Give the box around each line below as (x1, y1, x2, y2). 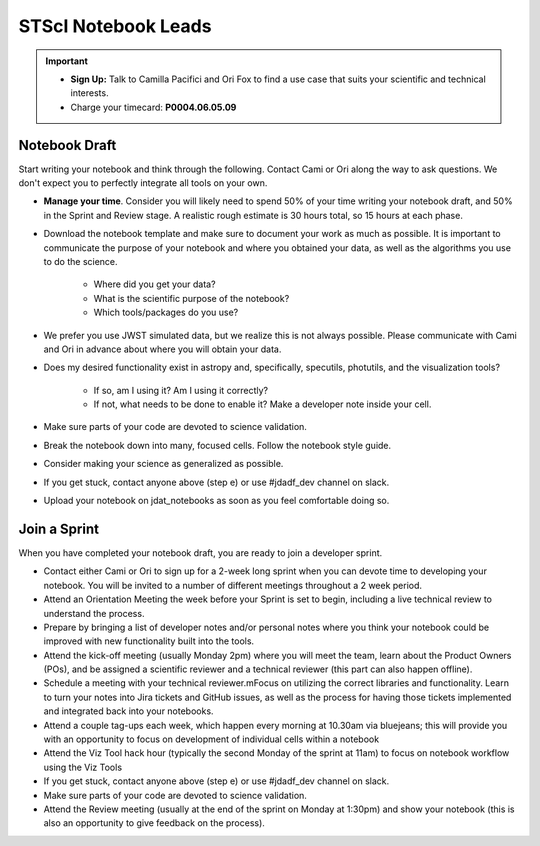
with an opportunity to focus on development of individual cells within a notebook (43, 733, 380, 745)
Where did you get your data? (93, 278, 216, 290)
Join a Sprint (18, 520, 100, 537)
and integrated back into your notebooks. (43, 705, 214, 717)
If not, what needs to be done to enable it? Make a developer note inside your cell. (93, 398, 432, 410)
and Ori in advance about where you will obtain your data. (43, 343, 282, 355)
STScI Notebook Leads (18, 15, 212, 37)
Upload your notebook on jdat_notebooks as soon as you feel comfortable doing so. (43, 495, 390, 507)
